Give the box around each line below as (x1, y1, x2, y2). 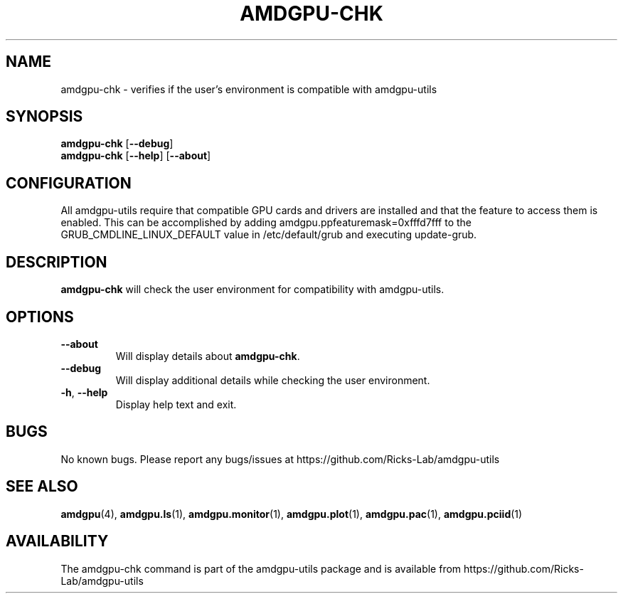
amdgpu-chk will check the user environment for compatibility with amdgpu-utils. (60, 283, 444, 296)
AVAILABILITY (6, 532, 109, 551)
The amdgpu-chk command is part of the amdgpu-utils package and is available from (60, 562, 462, 575)
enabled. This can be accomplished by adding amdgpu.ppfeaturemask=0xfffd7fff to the (60, 216, 472, 229)
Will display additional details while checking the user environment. (115, 373, 430, 386)
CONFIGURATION (6, 174, 132, 192)
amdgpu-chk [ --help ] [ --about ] (60, 149, 211, 162)
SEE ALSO (6, 477, 78, 496)
